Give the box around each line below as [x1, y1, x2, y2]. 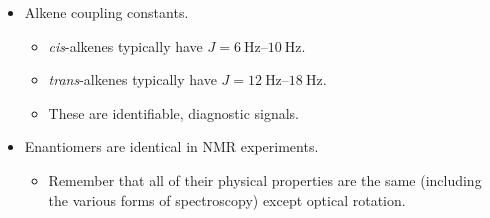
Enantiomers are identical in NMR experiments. [24, 136, 319, 157]
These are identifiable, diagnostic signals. [48, 102, 299, 123]
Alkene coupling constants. [24, 2, 189, 22]
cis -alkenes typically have [48, 35, 203, 56]
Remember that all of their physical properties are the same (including [48, 169, 482, 190]
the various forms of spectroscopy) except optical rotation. [48, 189, 406, 210]
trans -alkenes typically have [48, 69, 217, 90]
